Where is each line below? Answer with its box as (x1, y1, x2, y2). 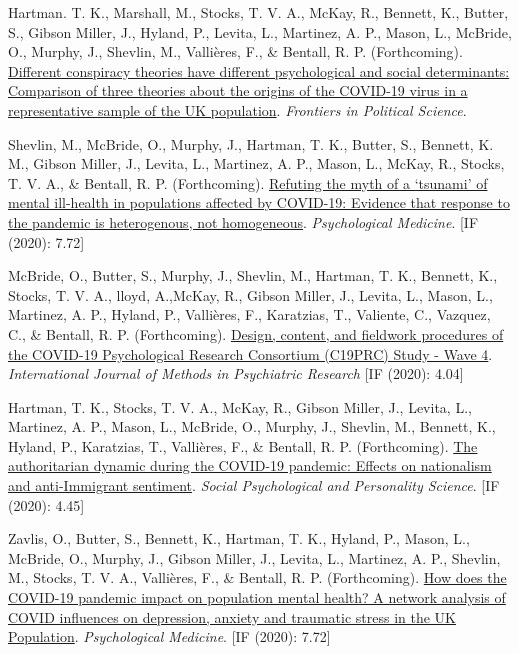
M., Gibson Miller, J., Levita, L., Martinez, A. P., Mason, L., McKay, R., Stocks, (8, 153, 505, 174)
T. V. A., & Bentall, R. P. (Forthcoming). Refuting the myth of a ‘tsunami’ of (8, 172, 488, 193)
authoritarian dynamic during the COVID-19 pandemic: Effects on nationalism (8, 455, 492, 476)
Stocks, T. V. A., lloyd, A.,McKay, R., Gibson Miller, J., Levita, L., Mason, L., (8, 284, 493, 305)
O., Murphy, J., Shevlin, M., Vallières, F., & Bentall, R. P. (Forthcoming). (8, 41, 463, 62)
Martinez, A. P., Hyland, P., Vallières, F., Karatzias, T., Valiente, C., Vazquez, (8, 304, 491, 325)
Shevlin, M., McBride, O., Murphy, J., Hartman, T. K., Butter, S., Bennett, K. (8, 133, 494, 154)
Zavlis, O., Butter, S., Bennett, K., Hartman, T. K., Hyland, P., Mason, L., (8, 528, 470, 549)
